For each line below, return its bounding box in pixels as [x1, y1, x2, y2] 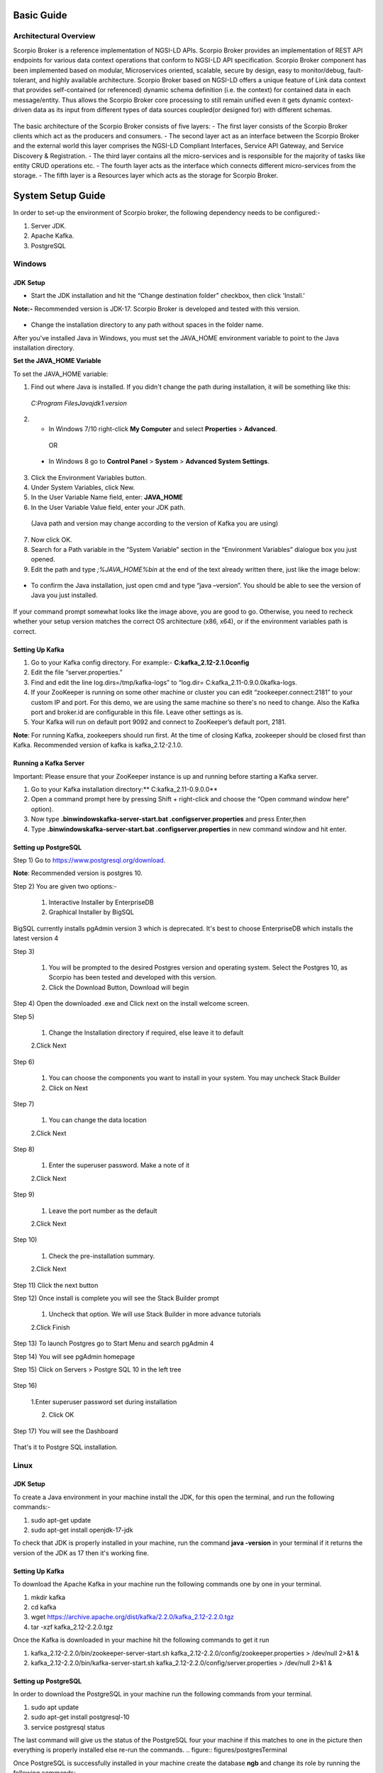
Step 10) [13, 1235, 38, 1244]
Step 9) [13, 1190, 35, 1199]
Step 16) [13, 1382, 38, 1390]
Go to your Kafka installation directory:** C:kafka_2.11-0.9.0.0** [30, 784, 218, 794]
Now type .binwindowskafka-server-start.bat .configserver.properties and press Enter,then [30, 815, 306, 823]
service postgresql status [30, 1723, 106, 1731]
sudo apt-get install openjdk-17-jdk [30, 1525, 133, 1535]
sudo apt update [30, 1703, 79, 1711]
